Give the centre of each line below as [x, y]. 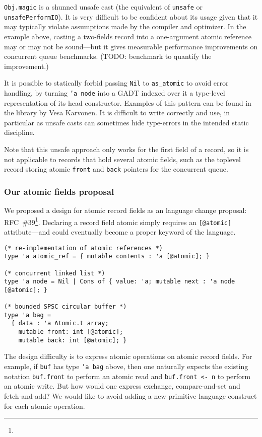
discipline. [19, 132]
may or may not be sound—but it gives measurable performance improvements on [131, 46]
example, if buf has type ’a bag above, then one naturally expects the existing [126, 366]
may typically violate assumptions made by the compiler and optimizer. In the [125, 26]
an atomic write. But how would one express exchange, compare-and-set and [122, 386]
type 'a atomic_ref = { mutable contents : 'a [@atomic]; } [107, 257]
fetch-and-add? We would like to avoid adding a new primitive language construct [130, 395]
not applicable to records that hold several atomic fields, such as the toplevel [122, 159]
